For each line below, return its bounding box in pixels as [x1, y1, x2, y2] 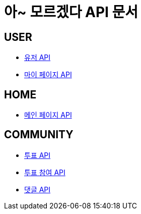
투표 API [24, 150, 51, 159]
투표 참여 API [24, 168, 65, 177]
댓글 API [24, 185, 51, 194]
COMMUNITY [4, 128, 74, 141]
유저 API [24, 53, 51, 62]
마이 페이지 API [24, 70, 72, 79]
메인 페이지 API [24, 111, 72, 120]
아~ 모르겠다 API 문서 [4, 4, 138, 21]
